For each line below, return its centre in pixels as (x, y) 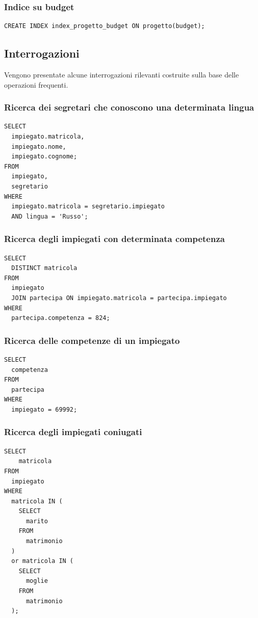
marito (37, 521)
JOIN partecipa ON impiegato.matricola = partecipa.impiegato (119, 298)
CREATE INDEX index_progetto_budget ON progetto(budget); (105, 26)
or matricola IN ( (43, 561)
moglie (37, 581)
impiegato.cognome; (44, 157)
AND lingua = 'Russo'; (50, 216)
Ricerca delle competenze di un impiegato (92, 340)
